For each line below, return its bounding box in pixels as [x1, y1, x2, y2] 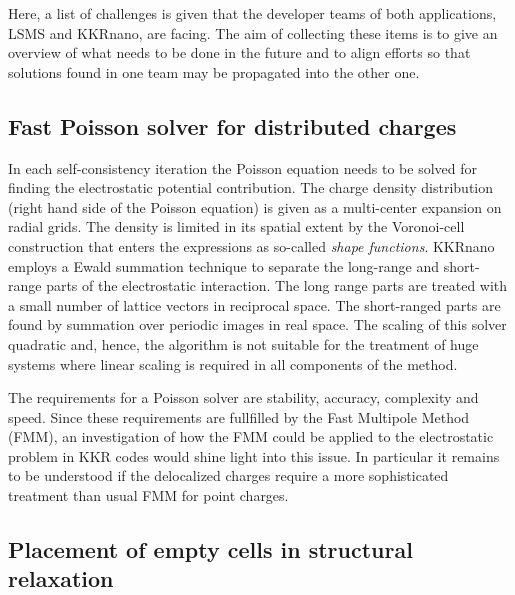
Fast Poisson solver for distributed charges [8, 110, 457, 141]
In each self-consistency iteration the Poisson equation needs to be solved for [8, 157, 477, 178]
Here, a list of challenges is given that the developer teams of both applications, [8, 3, 497, 23]
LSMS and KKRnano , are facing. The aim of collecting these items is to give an [8, 22, 498, 43]
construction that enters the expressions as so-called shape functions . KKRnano [8, 235, 495, 256]
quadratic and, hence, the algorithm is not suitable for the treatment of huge [8, 333, 479, 354]
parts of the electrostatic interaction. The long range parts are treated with [46, 275, 508, 296]
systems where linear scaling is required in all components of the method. [8, 353, 458, 374]
